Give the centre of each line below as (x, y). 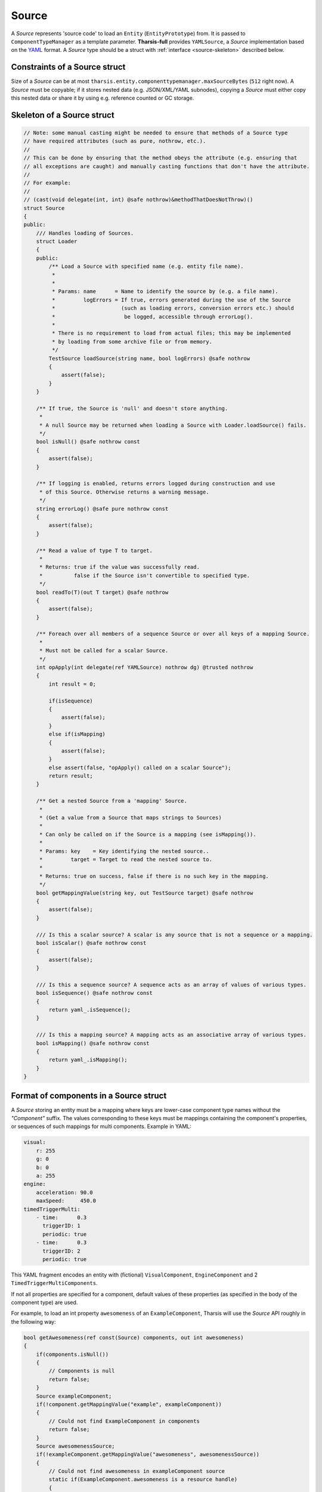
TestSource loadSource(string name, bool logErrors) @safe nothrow (149, 358)
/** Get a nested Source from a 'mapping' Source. (112, 801)
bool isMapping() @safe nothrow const (93, 1043)
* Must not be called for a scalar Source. (104, 651)
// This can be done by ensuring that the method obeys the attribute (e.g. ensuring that (160, 158)
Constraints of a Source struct (68, 67)
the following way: (33, 1321)
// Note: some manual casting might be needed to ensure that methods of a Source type (156, 133)
